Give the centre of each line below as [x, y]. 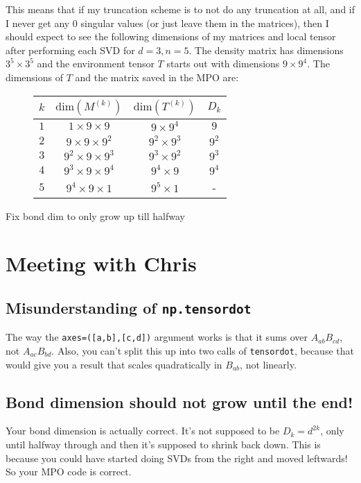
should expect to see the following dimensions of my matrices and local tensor [171, 36]
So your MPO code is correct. [69, 472]
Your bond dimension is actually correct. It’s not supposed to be [143, 431]
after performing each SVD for [70, 50]
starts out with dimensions [223, 63]
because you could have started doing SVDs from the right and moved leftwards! [177, 458]
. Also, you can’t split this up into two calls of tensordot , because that [203, 350]
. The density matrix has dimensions [266, 50]
